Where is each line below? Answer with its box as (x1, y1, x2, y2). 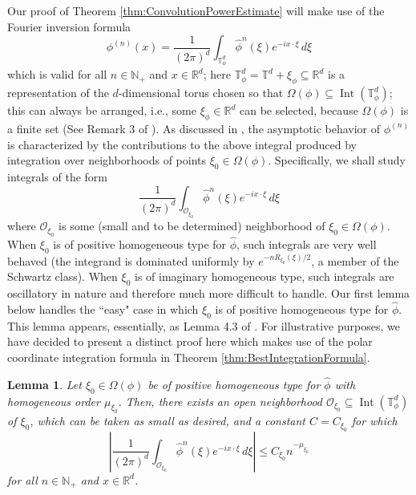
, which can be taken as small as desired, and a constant (30, 412, 305, 429)
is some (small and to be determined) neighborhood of (59, 217, 325, 234)
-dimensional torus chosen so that (118, 84, 284, 101)
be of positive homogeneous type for (147, 375, 321, 392)
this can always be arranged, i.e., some (7, 102, 196, 119)
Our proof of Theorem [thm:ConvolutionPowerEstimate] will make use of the (7, 2, 385, 18)
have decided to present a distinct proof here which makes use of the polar (7, 333, 373, 350)
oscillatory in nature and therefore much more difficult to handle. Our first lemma (7, 285, 410, 302)
